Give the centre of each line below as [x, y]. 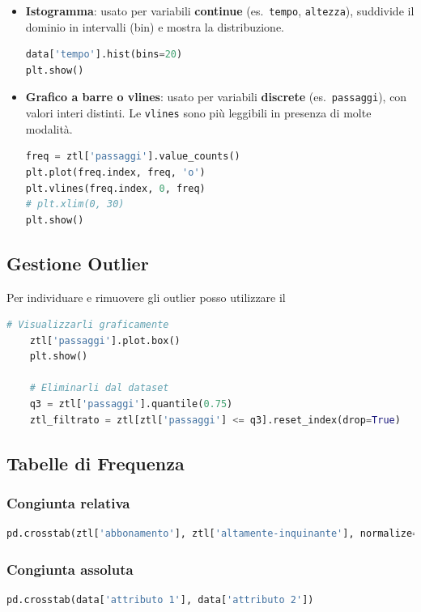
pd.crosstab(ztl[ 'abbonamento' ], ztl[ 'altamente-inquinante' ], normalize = [213, 534]
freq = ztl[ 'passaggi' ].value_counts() [133, 157]
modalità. [49, 128]
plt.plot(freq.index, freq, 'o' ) [115, 172]
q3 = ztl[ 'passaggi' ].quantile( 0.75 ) [131, 404]
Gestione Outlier [78, 263]
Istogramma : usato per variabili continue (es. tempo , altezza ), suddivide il [220, 11]
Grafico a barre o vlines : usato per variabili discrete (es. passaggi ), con [216, 97]
